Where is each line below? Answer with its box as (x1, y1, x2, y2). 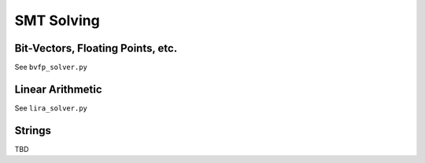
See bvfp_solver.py (14, 63, 88, 72)
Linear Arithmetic (14, 82, 102, 96)
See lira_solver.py (14, 103, 88, 113)
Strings (14, 124, 51, 137)
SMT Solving (14, 12, 100, 29)
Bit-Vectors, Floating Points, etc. (14, 42, 178, 55)
